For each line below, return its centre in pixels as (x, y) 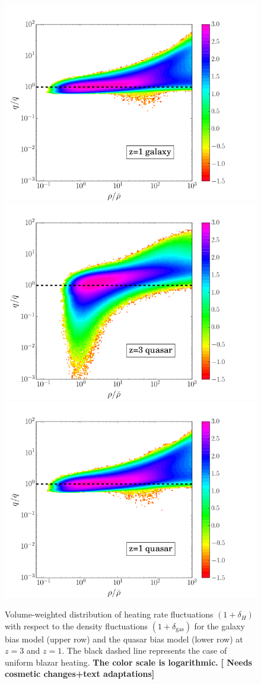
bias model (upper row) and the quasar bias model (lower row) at (124, 639)
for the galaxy (219, 626)
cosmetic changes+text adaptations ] (80, 674)
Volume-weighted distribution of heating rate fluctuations (109, 614)
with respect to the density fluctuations (76, 626)
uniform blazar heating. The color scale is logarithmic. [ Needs (128, 662)
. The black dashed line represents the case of (144, 650)
